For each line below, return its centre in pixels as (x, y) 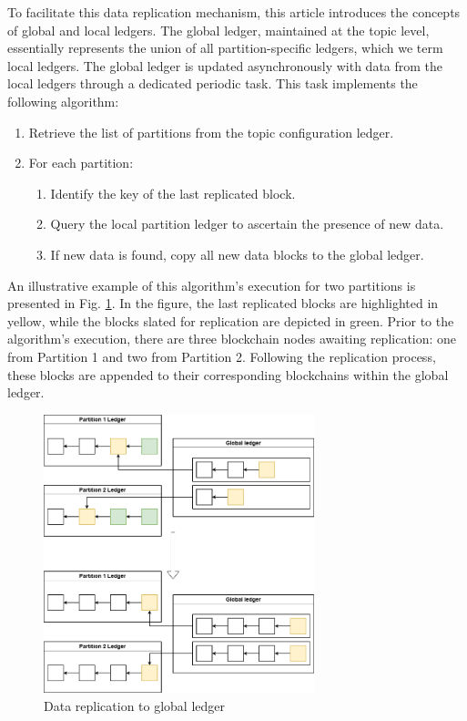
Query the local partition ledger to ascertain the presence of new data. (247, 224)
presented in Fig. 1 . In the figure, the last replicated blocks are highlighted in (223, 303)
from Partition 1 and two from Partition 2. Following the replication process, (222, 356)
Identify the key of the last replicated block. (173, 193)
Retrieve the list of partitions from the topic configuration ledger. (211, 132)
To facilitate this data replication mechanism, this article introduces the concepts (234, 12)
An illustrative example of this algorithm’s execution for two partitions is (212, 285)
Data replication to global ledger (135, 705)
